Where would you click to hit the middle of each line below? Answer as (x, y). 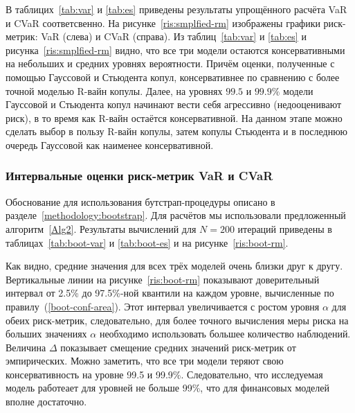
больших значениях (46, 334)
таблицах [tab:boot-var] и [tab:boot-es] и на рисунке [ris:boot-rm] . (147, 242)
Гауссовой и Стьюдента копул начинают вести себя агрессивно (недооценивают (174, 104)
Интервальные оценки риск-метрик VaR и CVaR (139, 176)
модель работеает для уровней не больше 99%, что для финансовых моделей (167, 388)
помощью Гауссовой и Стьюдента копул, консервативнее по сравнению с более (173, 77)
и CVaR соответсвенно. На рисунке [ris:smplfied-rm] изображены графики (163, 23)
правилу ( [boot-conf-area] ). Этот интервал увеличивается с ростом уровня (163, 306)
